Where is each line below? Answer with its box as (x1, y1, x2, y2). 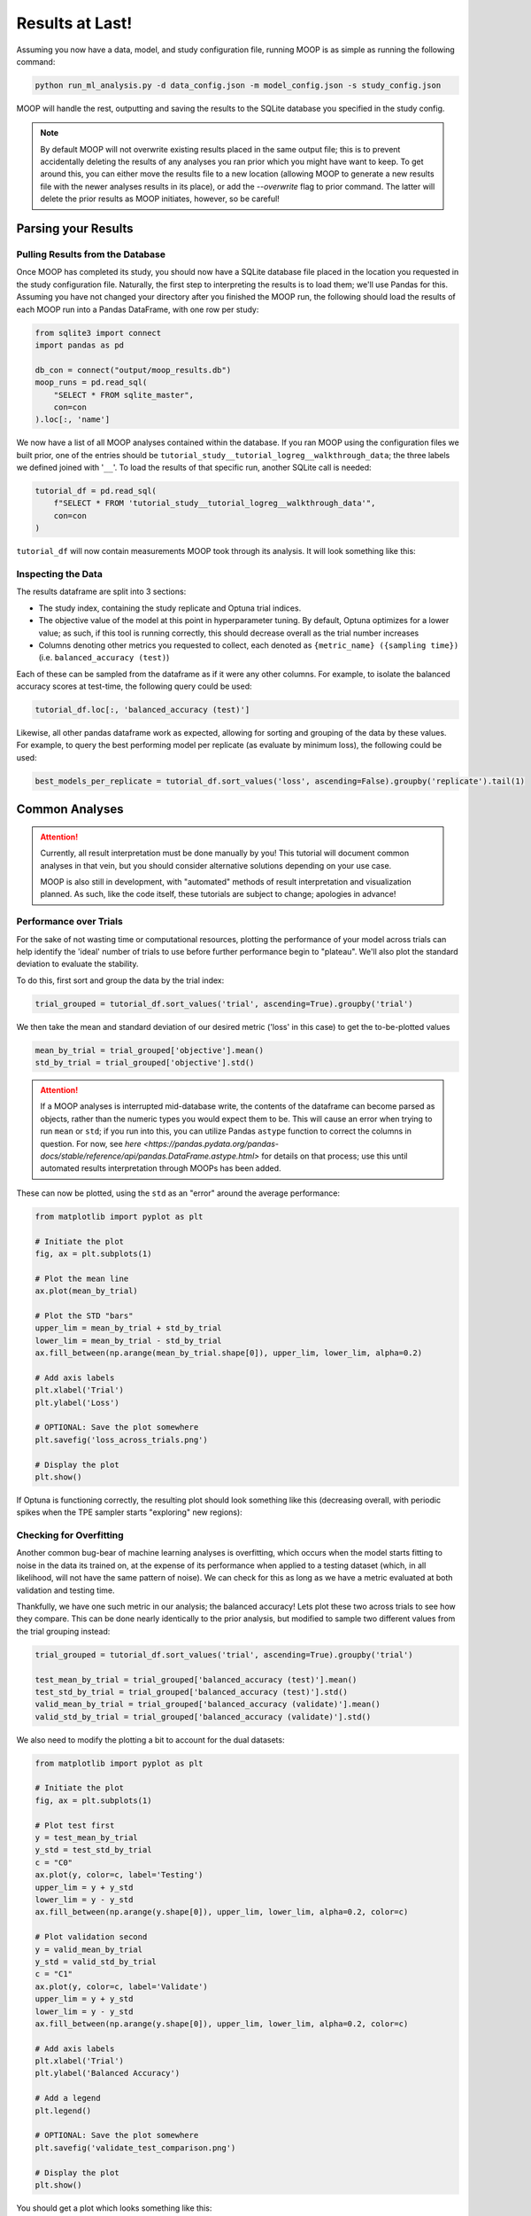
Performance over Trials (16, 916, 123, 928)
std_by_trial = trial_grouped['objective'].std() (35, 1057, 255, 1068)
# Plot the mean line (35, 1273, 129, 1284)
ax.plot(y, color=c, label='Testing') (35, 1870, 204, 1880)
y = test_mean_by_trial (35, 1833, 139, 1843)
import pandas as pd (35, 339, 124, 350)
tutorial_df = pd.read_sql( (35, 486, 157, 496)
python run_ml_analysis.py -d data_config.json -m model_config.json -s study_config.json (35, 80, 442, 90)
